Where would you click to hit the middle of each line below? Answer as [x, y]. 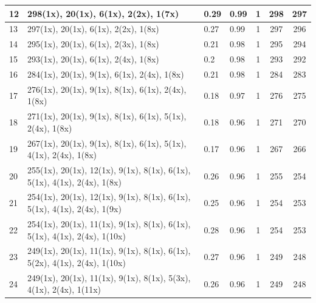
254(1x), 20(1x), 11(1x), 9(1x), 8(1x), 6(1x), [109, 223]
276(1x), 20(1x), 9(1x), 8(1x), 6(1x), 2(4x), [107, 89]
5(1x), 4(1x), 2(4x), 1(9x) [74, 209]
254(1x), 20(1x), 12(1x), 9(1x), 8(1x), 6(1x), [109, 197]
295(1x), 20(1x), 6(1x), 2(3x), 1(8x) [93, 44]
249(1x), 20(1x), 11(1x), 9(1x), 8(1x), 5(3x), [109, 277]
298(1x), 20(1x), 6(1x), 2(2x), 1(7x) [103, 13]
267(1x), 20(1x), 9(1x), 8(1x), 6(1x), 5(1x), [107, 143]
